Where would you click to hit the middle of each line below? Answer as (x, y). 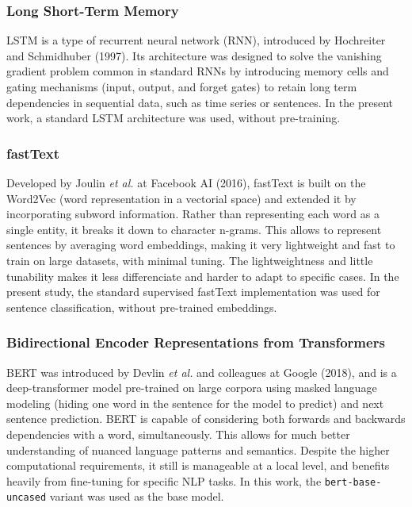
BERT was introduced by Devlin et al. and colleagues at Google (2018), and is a (202, 372)
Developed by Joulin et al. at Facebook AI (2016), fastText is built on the (186, 182)
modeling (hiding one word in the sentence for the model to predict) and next (195, 403)
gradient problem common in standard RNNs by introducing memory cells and (198, 71)
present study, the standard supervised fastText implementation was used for (193, 292)
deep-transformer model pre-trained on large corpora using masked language (192, 388)
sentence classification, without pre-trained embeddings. (142, 307)
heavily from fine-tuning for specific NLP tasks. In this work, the (164, 480)
